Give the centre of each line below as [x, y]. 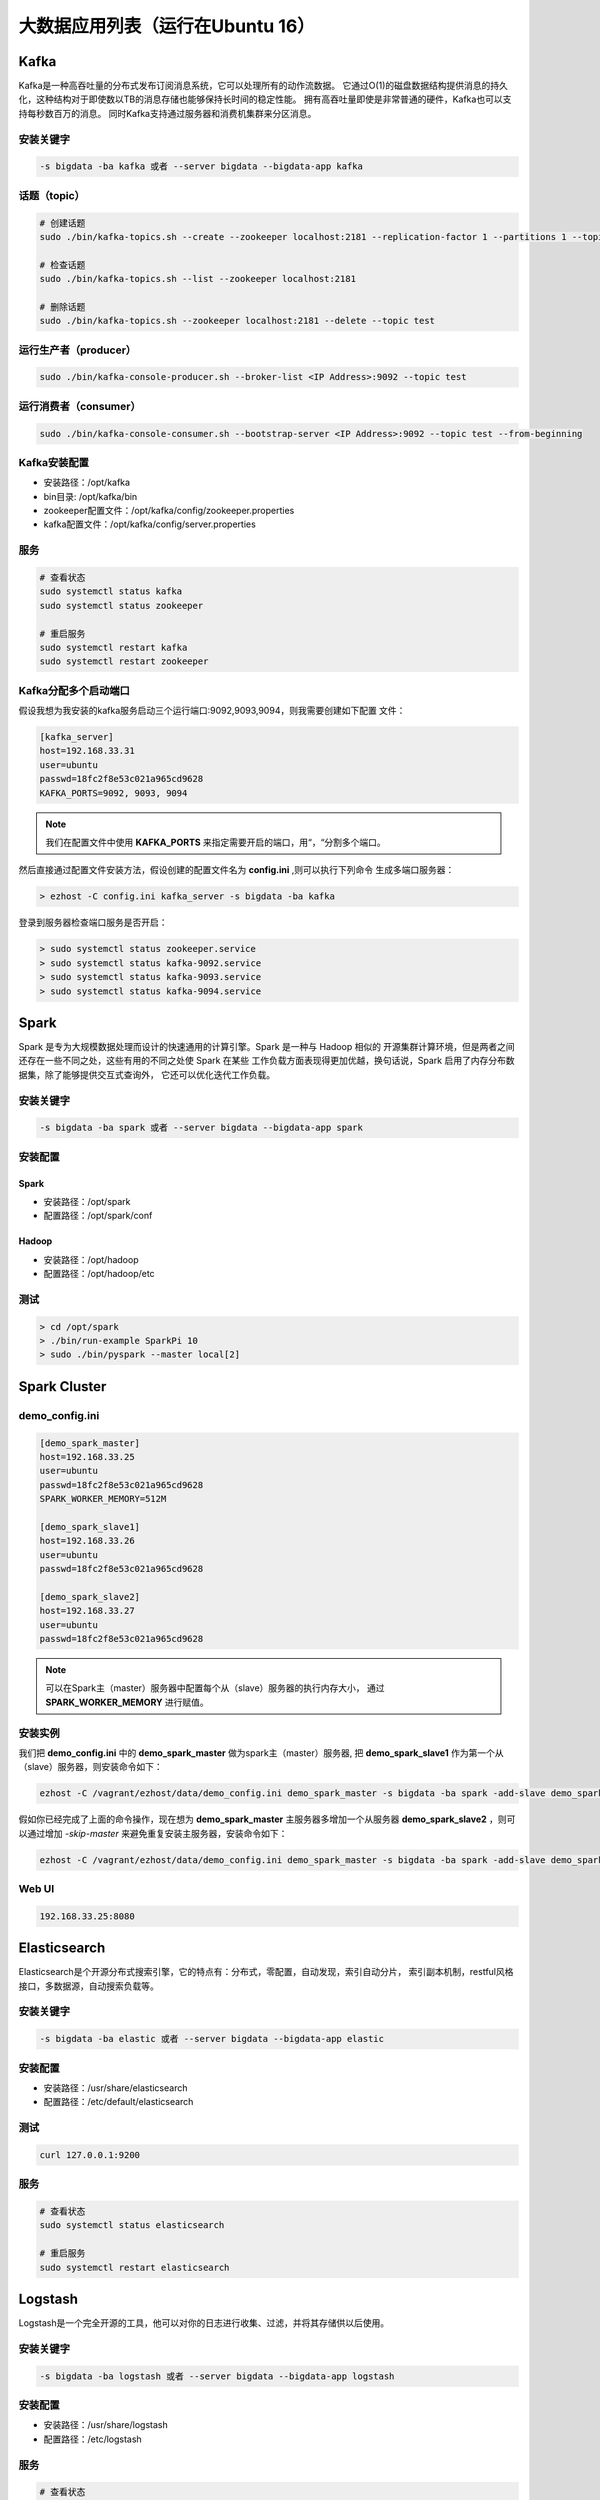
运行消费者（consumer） [80, 406]
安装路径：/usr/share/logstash [106, 2425]
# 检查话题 [62, 264]
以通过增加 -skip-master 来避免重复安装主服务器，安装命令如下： [153, 1833]
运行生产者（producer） [77, 350]
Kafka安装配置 [54, 462]
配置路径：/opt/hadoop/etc [99, 1274]
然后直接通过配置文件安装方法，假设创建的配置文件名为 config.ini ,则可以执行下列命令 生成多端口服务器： [236, 870]
